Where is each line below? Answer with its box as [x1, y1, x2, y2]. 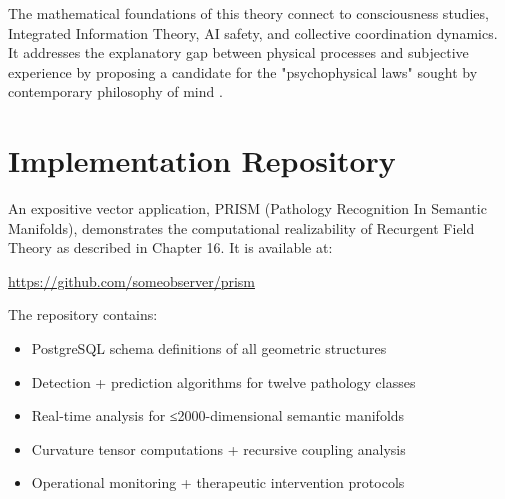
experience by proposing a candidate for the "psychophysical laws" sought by [8, 61, 478, 82]
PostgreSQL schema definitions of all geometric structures [31, 338, 387, 359]
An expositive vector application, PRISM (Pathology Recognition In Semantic [8, 198, 487, 219]
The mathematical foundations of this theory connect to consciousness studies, [8, 3, 489, 23]
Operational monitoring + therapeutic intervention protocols [31, 472, 405, 493]
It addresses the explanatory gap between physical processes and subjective [8, 42, 469, 63]
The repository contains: [8, 304, 158, 325]
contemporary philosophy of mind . [8, 81, 223, 102]
